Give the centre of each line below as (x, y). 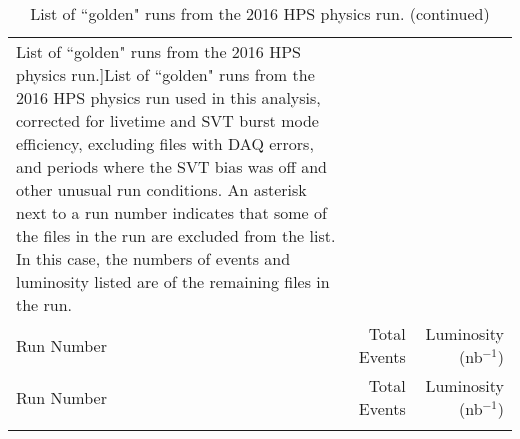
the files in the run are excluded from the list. (176, 235)
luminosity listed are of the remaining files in (173, 281)
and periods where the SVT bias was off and (172, 166)
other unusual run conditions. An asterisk (161, 189)
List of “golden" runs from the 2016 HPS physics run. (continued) (260, 13)
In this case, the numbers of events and (153, 258)
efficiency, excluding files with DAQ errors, (165, 143)
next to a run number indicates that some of (171, 212)
